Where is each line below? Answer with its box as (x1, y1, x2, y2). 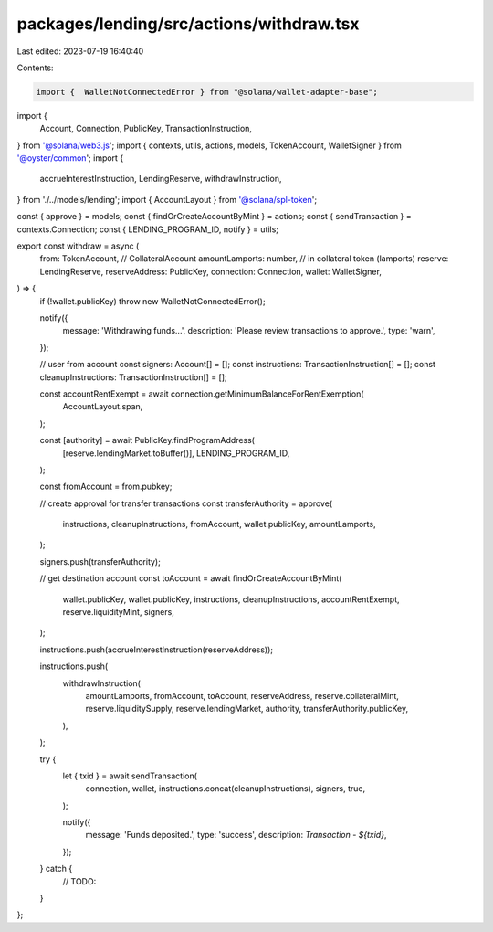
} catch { (39, 863, 73, 874)
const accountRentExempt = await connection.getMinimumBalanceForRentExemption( (39, 388, 364, 399)
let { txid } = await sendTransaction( (62, 770, 198, 781)
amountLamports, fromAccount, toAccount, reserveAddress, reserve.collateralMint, (85, 690, 399, 701)
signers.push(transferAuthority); (39, 556, 162, 567)
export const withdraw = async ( (16, 240, 140, 251)
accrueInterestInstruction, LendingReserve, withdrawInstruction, (39, 174, 282, 185)
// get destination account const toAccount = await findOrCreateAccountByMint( (39, 573, 342, 584)
